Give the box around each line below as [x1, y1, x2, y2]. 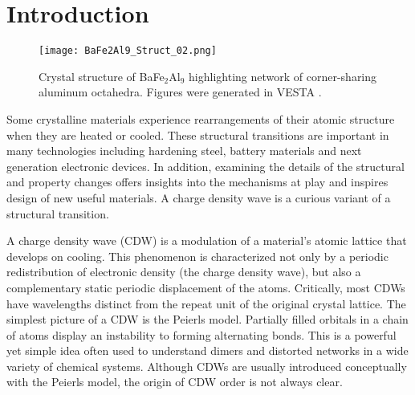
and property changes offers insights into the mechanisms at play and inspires [6, 173, 389, 190]
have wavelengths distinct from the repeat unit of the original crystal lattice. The [6, 295, 406, 312]
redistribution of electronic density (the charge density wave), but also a [6, 263, 361, 280]
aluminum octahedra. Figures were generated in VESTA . [39, 83, 322, 100]
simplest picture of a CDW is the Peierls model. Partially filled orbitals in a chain [6, 311, 409, 328]
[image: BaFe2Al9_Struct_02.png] [39, 45, 217, 57]
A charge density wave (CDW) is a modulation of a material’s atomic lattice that [6, 232, 407, 249]
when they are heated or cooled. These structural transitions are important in [6, 126, 389, 143]
